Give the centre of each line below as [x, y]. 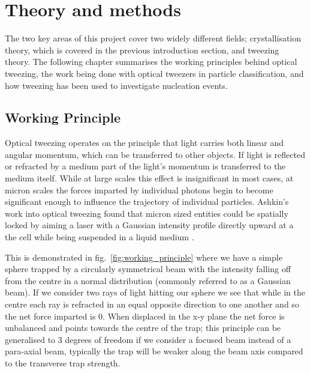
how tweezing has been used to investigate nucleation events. [116, 85]
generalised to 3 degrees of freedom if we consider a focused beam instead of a [148, 339]
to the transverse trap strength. [63, 362]
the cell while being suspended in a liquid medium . [100, 237]
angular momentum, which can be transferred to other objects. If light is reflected [155, 154]
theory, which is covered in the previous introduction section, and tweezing [142, 50]
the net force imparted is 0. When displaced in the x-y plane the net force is [145, 316]
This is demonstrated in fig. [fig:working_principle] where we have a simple [144, 257]
